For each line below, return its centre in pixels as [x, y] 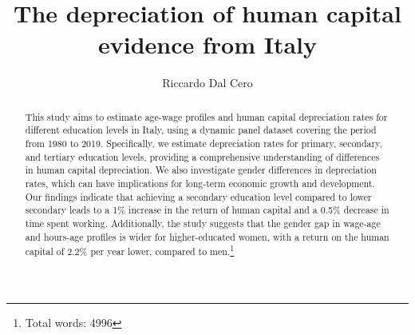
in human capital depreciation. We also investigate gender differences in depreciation [201, 170]
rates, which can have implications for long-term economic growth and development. [200, 183]
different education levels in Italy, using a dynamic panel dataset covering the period [201, 130]
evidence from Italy [207, 44]
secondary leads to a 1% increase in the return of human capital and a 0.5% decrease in [207, 210]
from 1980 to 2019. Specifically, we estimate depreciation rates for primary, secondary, [204, 144]
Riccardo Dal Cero [207, 83]
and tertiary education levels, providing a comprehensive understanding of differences [202, 156]
